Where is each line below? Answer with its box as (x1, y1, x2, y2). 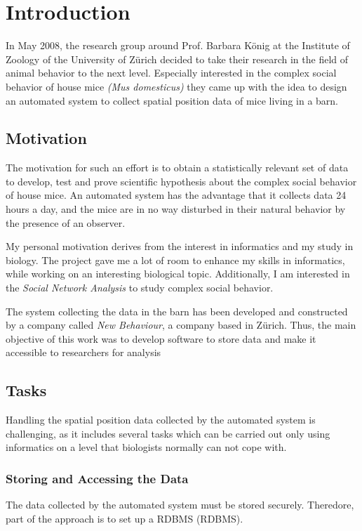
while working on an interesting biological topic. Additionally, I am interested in (6, 266, 350, 281)
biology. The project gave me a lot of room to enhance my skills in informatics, (6, 252, 345, 267)
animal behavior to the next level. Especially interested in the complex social (6, 65, 337, 80)
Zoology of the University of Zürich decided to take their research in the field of (6, 51, 349, 66)
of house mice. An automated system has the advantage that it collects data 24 (6, 188, 347, 202)
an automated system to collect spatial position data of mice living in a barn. (6, 93, 339, 107)
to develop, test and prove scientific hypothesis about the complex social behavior (6, 173, 357, 188)
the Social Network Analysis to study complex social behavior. (6, 280, 274, 295)
